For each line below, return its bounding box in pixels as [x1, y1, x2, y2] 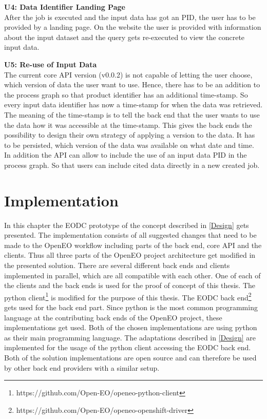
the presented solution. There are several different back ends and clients [4, 260, 230, 270]
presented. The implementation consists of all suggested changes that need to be [4, 230, 257, 240]
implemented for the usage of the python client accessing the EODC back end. [4, 342, 251, 353]
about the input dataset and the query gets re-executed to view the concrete [4, 31, 245, 42]
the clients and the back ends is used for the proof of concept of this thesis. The [4, 280, 256, 291]
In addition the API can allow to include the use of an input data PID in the [4, 149, 247, 160]
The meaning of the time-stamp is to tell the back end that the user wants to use [4, 109, 260, 120]
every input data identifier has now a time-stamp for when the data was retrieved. [4, 99, 263, 110]
